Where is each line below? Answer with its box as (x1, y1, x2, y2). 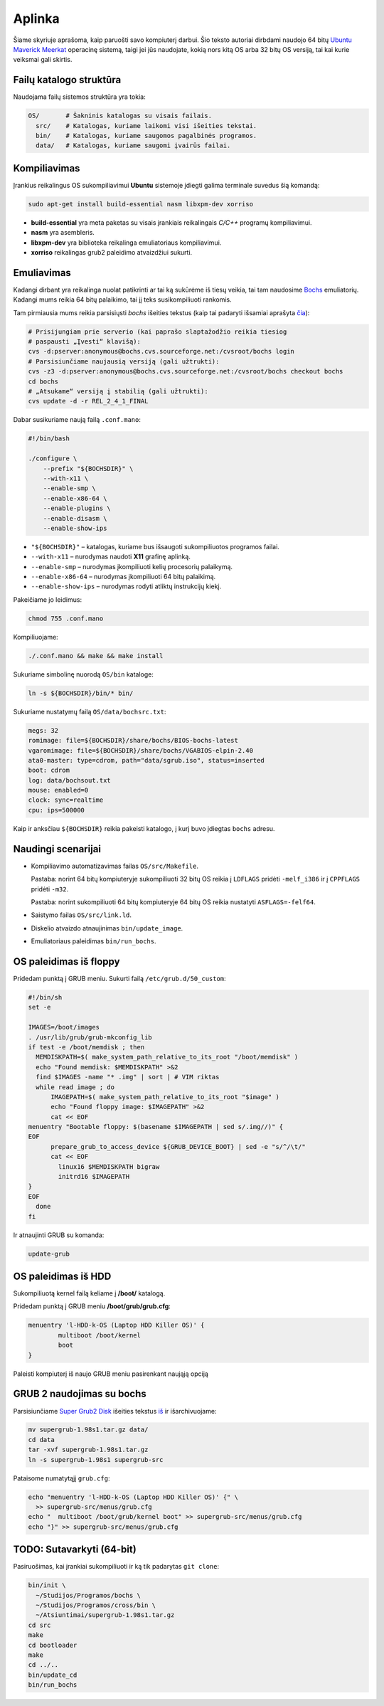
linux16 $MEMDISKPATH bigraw (58, 1162, 160, 1170)
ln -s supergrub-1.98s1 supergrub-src (28, 1456, 164, 1463)
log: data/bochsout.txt (28, 776, 112, 784)
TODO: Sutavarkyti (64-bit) (13, 1544, 137, 1556)
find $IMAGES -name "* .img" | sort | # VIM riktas (36, 1073, 220, 1081)
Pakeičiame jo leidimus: (13, 595, 82, 604)
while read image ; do (36, 1083, 115, 1091)
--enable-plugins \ (43, 504, 112, 512)
